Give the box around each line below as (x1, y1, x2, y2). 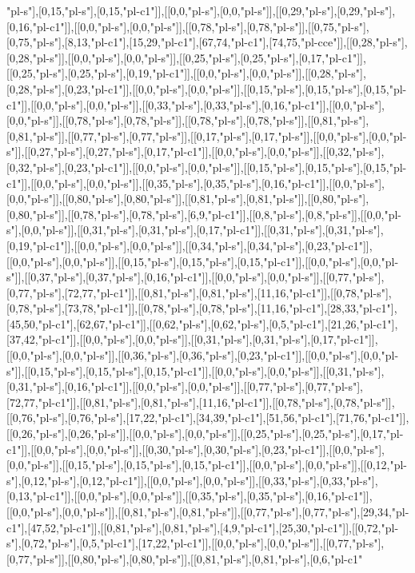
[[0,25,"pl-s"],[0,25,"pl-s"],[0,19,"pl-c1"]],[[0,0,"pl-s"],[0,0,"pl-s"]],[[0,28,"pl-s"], (6, 65, 366, 82)
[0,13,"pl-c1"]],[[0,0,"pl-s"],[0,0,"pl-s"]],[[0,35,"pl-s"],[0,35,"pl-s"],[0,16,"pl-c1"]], (6, 487, 373, 504)
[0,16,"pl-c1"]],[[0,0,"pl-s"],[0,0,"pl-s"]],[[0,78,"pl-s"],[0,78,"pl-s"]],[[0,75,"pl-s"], (6, 18, 369, 34)
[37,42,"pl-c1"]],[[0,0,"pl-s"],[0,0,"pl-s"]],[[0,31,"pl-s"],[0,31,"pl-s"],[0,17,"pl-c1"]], (6, 331, 378, 348)
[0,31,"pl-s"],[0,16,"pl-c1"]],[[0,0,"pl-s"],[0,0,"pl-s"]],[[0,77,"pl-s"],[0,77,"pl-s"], (6, 378, 363, 395)
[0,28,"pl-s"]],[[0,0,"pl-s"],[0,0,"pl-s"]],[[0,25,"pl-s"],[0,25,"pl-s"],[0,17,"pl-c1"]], (6, 49, 366, 66)
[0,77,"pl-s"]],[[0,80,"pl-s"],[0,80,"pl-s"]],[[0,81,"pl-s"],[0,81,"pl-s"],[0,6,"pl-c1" (6, 550, 363, 567)
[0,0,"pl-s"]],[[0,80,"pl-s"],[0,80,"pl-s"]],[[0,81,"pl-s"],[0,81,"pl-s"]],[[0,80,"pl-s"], (6, 190, 369, 207)
